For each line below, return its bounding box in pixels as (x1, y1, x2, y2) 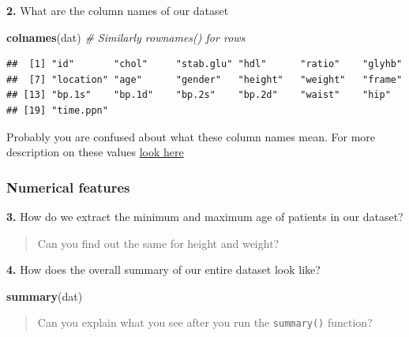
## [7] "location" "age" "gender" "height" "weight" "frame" (6, 73, 403, 85)
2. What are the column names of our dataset (6, 2, 229, 18)
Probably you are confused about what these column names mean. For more (6, 128, 376, 144)
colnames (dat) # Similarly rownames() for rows (6, 28, 246, 45)
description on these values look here (6, 144, 184, 160)
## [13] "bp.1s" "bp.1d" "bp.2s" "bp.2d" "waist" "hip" (6, 89, 391, 101)
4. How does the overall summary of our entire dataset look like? (6, 261, 321, 278)
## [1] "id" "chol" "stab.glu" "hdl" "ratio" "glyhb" (6, 58, 403, 70)
